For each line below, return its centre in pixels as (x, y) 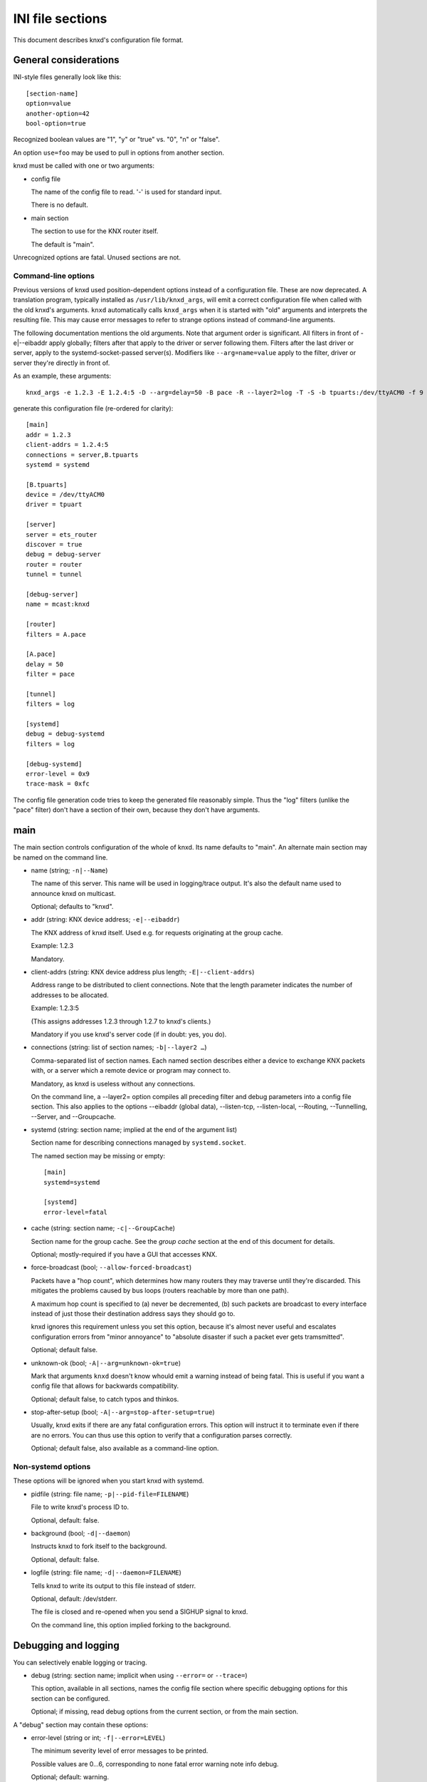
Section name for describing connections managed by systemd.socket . (139, 1143)
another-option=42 (58, 113)
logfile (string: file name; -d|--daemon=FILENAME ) (106, 1572)
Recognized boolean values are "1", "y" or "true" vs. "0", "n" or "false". (117, 140)
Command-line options (54, 276)
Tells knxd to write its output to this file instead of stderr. (113, 1585)
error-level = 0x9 (58, 774)
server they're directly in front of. (62, 363)
